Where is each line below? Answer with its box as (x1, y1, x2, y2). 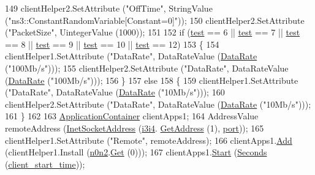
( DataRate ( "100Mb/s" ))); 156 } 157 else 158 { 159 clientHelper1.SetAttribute (5, 73, 298, 86)
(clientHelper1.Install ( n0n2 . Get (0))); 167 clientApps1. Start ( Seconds (5, 146, 267, 158)
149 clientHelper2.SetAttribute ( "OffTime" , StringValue (5, 2, 213, 14)
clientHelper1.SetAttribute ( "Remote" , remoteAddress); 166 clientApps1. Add (5, 133, 292, 146)
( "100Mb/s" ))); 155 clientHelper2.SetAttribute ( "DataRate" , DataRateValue (5, 61, 289, 74)
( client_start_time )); (5, 157, 85, 170)
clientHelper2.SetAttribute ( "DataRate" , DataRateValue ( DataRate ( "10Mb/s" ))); (5, 97, 311, 110)
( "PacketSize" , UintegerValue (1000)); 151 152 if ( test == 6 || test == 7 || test (5, 26, 300, 39)
